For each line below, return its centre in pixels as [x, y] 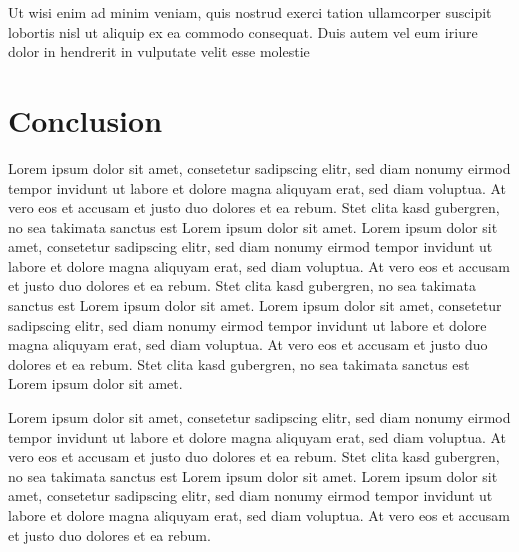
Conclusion [85, 119]
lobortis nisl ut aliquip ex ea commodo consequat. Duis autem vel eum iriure [243, 31]
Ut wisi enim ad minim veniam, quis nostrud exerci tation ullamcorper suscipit [250, 12]
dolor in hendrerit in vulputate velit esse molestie [159, 51]
